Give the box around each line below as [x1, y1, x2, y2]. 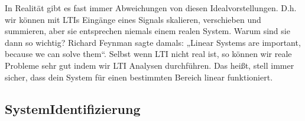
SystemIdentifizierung [5, 99, 141, 117]
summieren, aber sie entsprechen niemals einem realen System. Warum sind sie [5, 25, 290, 37]
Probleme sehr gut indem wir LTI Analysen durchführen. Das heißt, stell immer [5, 59, 294, 71]
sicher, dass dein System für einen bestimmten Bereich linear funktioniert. [5, 70, 273, 83]
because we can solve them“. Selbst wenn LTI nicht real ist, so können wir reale [5, 48, 292, 60]
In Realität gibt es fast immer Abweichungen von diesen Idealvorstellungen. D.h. [5, 2, 297, 14]
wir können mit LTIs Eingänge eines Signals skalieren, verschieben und [5, 13, 261, 25]
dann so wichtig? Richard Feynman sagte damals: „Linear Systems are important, [5, 36, 301, 48]
